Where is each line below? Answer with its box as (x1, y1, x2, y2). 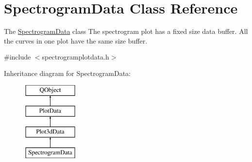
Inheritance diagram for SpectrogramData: (4, 68, 131, 78)
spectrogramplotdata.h (42, 52, 109, 62)
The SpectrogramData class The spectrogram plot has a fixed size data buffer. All (4, 26, 248, 36)
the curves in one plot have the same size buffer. (4, 35, 148, 45)
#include (4, 52, 31, 62)
